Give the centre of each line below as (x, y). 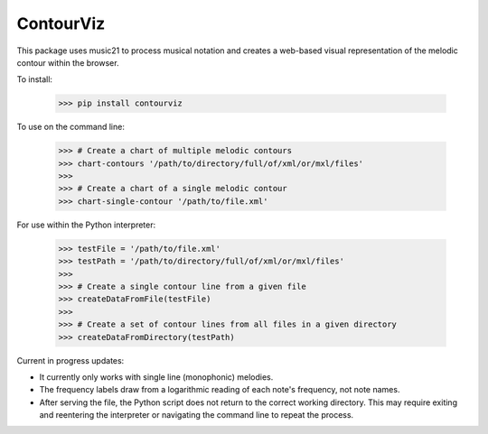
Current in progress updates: (70, 360)
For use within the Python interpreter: (86, 225)
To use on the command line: (71, 127)
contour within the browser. (68, 62)
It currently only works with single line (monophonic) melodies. (156, 377)
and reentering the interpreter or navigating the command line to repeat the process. (197, 415)
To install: (35, 79)
